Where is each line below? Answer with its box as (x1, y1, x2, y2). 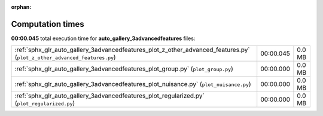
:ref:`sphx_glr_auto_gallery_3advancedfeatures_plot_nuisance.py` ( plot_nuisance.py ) (14, 80, 251, 88)
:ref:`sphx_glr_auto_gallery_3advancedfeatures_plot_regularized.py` (14, 91, 205, 100)
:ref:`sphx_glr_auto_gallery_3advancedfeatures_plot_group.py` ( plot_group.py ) (14, 65, 233, 73)
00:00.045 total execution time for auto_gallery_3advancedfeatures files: (11, 35, 196, 42)
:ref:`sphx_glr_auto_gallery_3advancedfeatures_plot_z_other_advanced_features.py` (14, 45, 251, 54)
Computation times (11, 19, 84, 29)
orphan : (11, 4, 32, 10)
